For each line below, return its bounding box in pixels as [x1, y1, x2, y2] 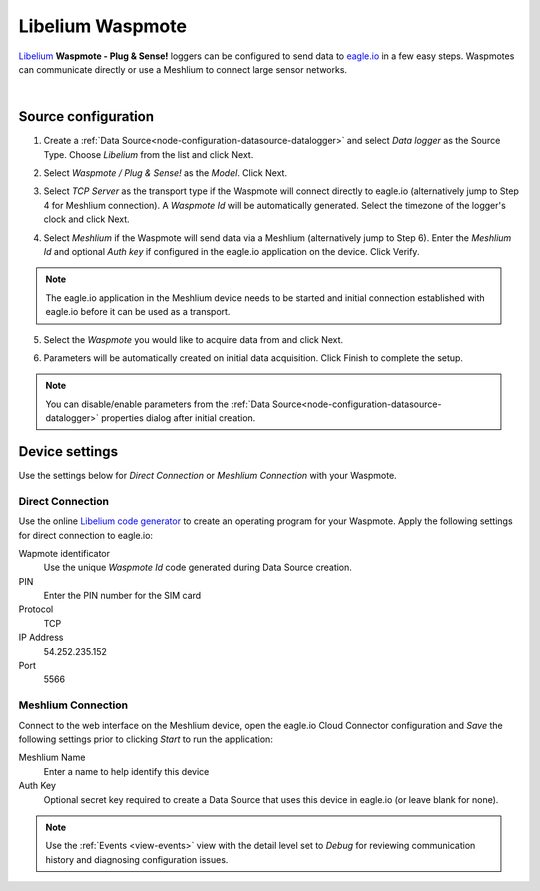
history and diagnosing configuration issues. [45, 853, 229, 865]
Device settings [18, 443, 119, 460]
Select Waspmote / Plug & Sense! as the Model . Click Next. [43, 167, 288, 179]
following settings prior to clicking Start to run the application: [18, 733, 274, 745]
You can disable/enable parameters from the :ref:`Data [45, 398, 270, 410]
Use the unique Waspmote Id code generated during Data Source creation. [43, 561, 352, 574]
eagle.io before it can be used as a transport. [45, 306, 231, 318]
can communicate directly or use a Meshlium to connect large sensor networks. [18, 63, 348, 75]
